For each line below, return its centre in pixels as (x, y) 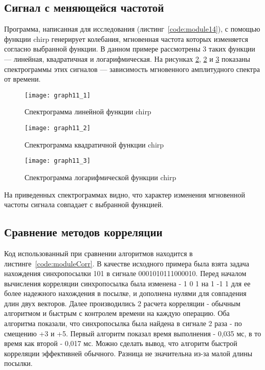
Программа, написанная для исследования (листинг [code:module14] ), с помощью (132, 29)
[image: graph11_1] (58, 95)
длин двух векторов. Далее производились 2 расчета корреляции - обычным (122, 303)
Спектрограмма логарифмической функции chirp (101, 177)
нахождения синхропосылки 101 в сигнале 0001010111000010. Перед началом (125, 273)
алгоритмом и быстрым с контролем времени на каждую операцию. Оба (117, 313)
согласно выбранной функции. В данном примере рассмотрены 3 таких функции (130, 49)
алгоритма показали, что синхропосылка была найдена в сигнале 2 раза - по (123, 323)
